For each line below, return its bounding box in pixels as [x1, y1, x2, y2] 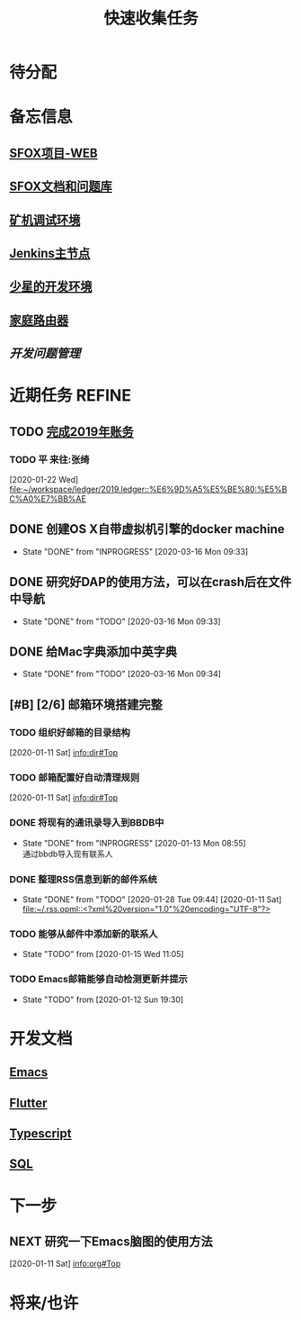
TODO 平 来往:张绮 [9, 453, 90, 466]
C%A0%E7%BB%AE [9, 493, 87, 504]
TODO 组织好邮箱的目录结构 [9, 726, 130, 738]
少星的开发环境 [9, 279, 93, 294]
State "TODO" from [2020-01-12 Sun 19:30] [22, 994, 184, 1005]
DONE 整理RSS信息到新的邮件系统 [9, 872, 157, 885]
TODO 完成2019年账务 [9, 424, 134, 439]
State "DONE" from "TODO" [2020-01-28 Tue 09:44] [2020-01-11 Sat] [22, 894, 282, 905]
